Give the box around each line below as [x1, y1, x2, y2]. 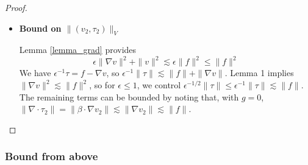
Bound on [19, 21, 62, 34]
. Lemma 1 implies [224, 66, 294, 79]
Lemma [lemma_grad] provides [19, 43, 137, 56]
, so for [89, 79, 115, 91]
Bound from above [5, 149, 98, 164]
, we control [137, 79, 181, 91]
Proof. [5, 1, 27, 13]
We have [19, 66, 51, 79]
